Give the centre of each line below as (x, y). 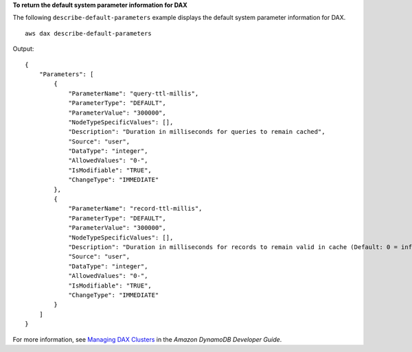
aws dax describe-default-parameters (89, 33)
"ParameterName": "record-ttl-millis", (135, 209)
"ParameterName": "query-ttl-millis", (134, 93)
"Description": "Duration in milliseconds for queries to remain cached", (197, 132)
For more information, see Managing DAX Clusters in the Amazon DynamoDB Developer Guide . (147, 339)
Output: (23, 49)
